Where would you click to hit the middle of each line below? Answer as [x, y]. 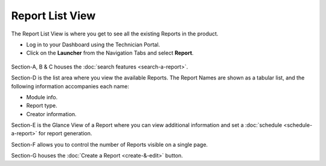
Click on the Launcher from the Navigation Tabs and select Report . [110, 53]
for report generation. [65, 134]
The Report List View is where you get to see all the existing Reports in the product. [115, 34]
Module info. [42, 97]
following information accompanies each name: [70, 86]
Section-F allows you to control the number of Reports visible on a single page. [110, 144]
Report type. [42, 106]
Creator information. [51, 114]
